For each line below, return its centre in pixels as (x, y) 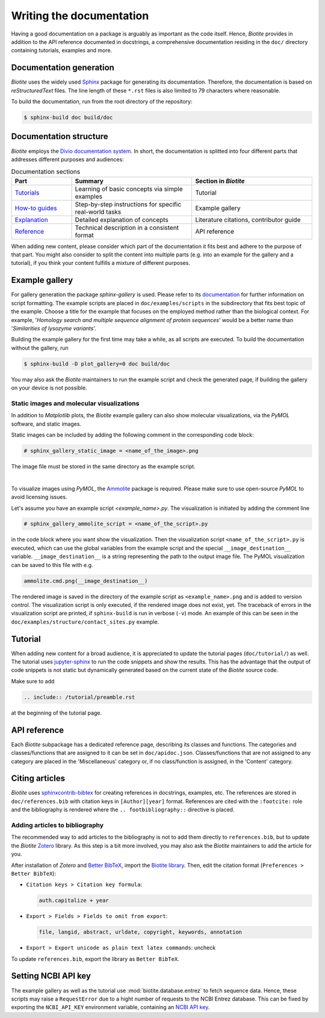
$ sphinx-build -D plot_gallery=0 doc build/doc (97, 364)
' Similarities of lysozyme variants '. (54, 328)
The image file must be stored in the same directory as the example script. (103, 466)
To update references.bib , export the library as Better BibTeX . (95, 959)
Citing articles (38, 779)
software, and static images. (46, 424)
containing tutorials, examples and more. (62, 51)
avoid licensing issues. (39, 497)
